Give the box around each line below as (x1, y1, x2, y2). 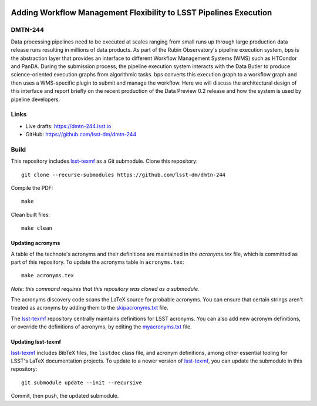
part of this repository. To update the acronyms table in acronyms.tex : (11, 259, 184, 266)
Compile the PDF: (11, 184, 53, 191)
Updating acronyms (11, 240, 60, 247)
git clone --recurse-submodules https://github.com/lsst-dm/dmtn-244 (21, 171, 226, 178)
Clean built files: (11, 211, 50, 218)
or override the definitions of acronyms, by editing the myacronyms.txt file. (11, 323, 192, 330)
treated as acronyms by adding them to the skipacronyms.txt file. (11, 304, 168, 311)
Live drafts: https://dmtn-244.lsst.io (25, 122, 112, 129)
